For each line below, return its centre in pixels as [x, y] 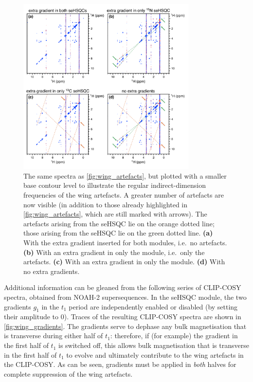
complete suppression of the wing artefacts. [68, 373]
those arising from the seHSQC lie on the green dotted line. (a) [118, 233]
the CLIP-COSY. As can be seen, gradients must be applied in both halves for [120, 364]
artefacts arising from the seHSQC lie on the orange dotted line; [119, 223]
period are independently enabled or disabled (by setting [153, 306]
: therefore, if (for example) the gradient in [174, 336]
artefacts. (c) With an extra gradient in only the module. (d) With [124, 262]
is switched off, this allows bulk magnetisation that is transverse [154, 345]
